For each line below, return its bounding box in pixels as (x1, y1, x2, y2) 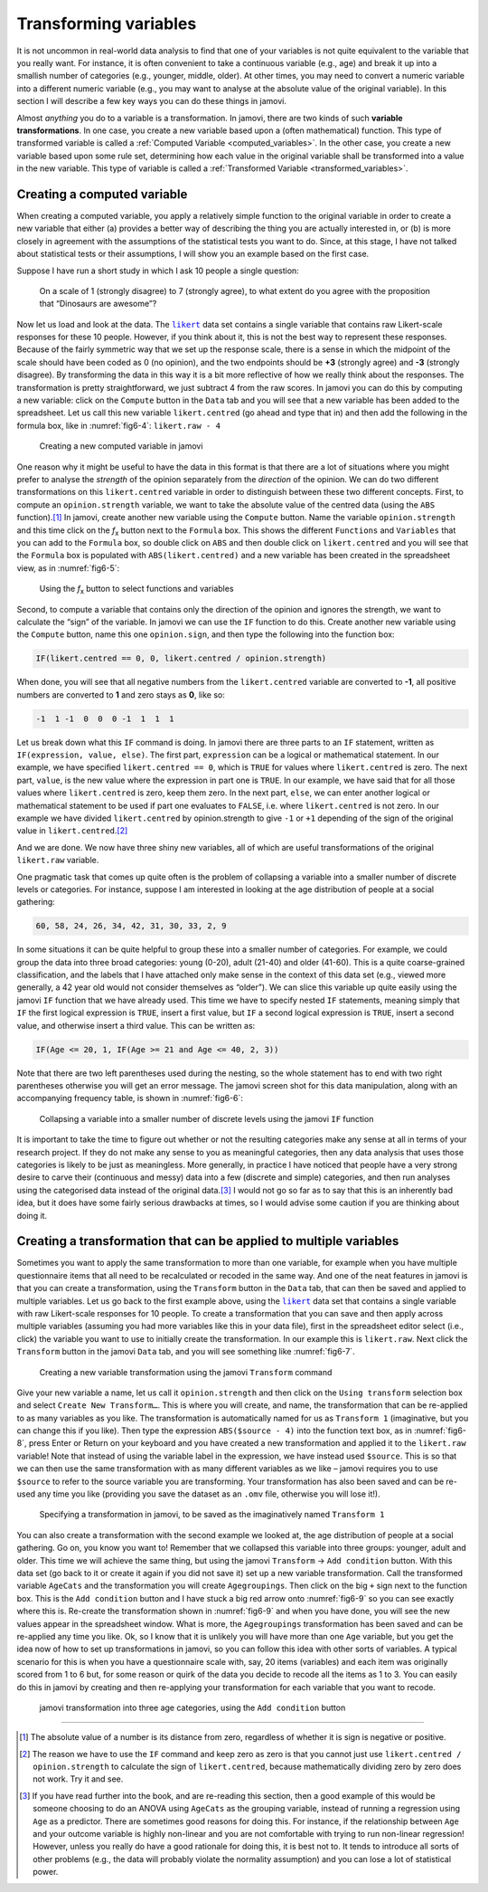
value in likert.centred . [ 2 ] (16, 825, 128, 836)
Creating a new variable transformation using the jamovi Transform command (39, 1366, 333, 1377)
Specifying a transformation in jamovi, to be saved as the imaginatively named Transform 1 (39, 1509, 385, 1520)
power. (33, 1867, 59, 1878)
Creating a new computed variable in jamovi (39, 441, 203, 452)
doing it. (16, 1210, 48, 1221)
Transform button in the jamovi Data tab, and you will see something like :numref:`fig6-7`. (16, 1346, 356, 1357)
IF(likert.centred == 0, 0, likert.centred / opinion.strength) (35, 653, 327, 664)
